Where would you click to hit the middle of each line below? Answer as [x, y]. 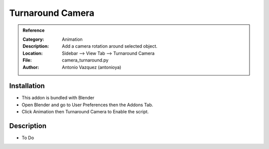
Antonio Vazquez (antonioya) [92, 67]
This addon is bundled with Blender [58, 98]
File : [27, 60]
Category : [33, 39]
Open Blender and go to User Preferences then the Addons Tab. [87, 105]
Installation [27, 86]
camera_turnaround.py [85, 60]
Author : [31, 67]
